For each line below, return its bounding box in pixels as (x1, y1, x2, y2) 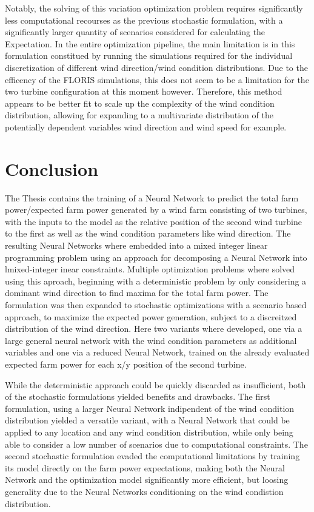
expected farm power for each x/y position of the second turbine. (5, 357, 247, 370)
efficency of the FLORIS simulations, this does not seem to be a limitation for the (5, 73, 309, 86)
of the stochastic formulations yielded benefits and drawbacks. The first (5, 390, 270, 403)
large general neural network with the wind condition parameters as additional (5, 334, 297, 346)
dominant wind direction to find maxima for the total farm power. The (5, 286, 269, 299)
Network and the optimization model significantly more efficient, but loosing (5, 473, 289, 486)
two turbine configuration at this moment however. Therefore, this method (5, 85, 282, 98)
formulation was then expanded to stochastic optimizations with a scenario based (5, 298, 307, 311)
